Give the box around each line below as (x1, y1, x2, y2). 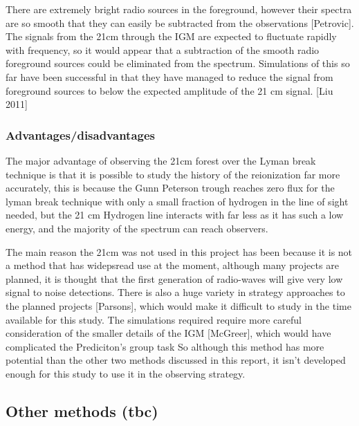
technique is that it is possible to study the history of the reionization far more (6, 167, 340, 181)
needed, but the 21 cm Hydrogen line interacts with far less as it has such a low (6, 207, 344, 222)
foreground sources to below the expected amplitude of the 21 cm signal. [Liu (6, 83, 333, 98)
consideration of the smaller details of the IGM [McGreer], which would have (6, 326, 331, 340)
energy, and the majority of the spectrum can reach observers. (6, 221, 268, 235)
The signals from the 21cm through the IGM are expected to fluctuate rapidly (6, 29, 337, 44)
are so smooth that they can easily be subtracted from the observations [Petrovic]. (6, 15, 354, 30)
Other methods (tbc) (6, 400, 158, 421)
